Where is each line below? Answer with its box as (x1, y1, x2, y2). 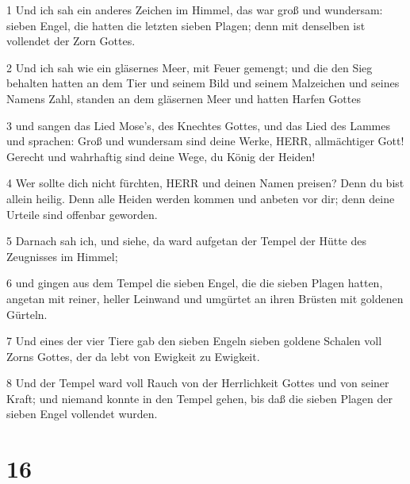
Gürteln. (6, 305, 48, 322)
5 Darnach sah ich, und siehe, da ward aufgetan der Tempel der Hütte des (6, 232, 367, 249)
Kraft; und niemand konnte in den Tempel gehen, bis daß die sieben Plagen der (6, 390, 393, 406)
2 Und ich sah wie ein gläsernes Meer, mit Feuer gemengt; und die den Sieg (6, 59, 373, 75)
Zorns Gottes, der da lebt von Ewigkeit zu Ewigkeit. (6, 348, 260, 364)
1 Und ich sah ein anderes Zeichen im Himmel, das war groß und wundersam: (6, 2, 383, 17)
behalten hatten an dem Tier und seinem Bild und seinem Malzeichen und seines (6, 75, 400, 91)
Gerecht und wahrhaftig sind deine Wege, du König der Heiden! (6, 148, 316, 164)
